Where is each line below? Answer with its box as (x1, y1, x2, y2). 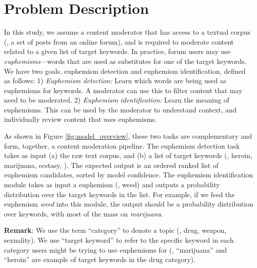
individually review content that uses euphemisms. (4, 114, 157, 124)
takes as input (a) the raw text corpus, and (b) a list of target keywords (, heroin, (4, 150, 253, 161)
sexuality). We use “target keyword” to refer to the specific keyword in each (4, 235, 234, 245)
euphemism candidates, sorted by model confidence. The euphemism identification (4, 169, 253, 180)
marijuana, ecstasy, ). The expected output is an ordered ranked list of (4, 160, 218, 170)
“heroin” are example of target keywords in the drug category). (4, 254, 196, 265)
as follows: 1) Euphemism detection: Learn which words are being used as (4, 75, 226, 86)
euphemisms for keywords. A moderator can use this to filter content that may (4, 85, 243, 95)
